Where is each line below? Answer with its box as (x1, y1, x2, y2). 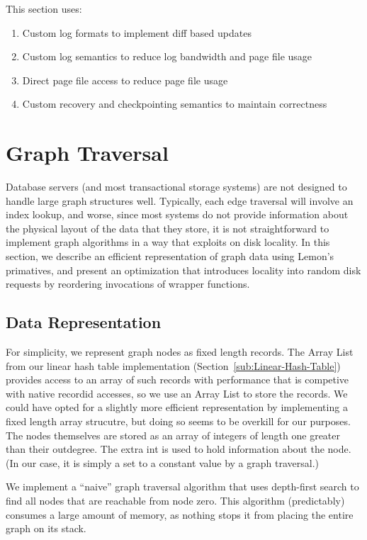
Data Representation (6, 311, 162, 333)
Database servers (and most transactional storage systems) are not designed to (6, 179, 347, 194)
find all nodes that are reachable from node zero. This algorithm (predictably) (6, 493, 345, 507)
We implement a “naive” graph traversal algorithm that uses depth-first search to (6, 479, 359, 494)
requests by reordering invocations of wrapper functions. (6, 276, 250, 291)
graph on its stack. (6, 521, 86, 536)
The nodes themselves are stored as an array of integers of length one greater (6, 427, 341, 442)
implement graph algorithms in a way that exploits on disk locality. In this (6, 235, 330, 249)
